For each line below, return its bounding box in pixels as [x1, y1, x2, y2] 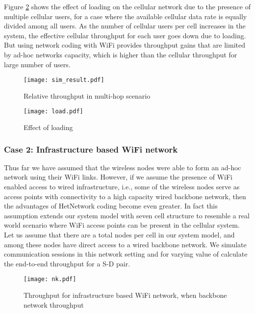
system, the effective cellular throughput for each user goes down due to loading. [4, 30, 246, 40]
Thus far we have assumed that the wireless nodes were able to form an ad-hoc [4, 162, 241, 172]
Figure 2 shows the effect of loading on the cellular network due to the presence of [4, 1, 251, 11]
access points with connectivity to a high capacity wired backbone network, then [4, 191, 246, 201]
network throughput [24, 299, 84, 310]
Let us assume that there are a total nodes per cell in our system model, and [4, 230, 235, 240]
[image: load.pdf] [24, 108, 83, 115]
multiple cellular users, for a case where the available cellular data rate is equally [4, 11, 247, 21]
